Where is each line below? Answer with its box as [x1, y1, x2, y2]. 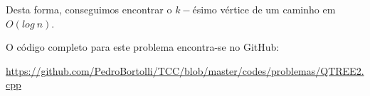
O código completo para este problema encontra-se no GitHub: [6, 40, 280, 54]
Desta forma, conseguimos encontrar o [6, 2, 172, 16]
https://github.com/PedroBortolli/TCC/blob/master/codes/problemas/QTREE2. [6, 63, 364, 78]
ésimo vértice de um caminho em [192, 2, 336, 16]
